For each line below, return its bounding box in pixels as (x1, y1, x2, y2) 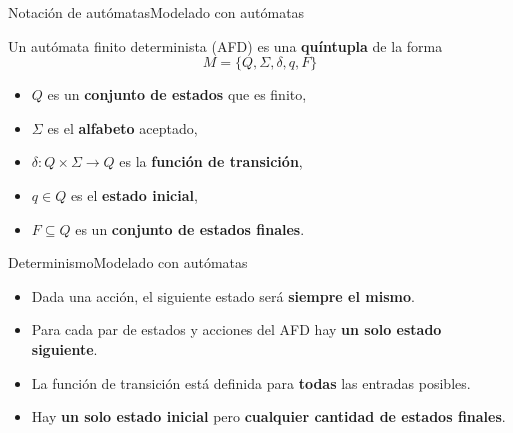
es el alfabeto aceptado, (47, 117, 198, 138)
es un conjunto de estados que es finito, (47, 84, 307, 105)
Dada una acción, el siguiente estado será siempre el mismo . (31, 285, 415, 306)
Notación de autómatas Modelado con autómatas (8, 2, 305, 22)
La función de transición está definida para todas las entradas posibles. (31, 372, 471, 393)
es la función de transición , (119, 151, 303, 172)
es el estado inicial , (70, 184, 198, 205)
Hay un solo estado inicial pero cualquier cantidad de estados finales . (31, 406, 506, 427)
